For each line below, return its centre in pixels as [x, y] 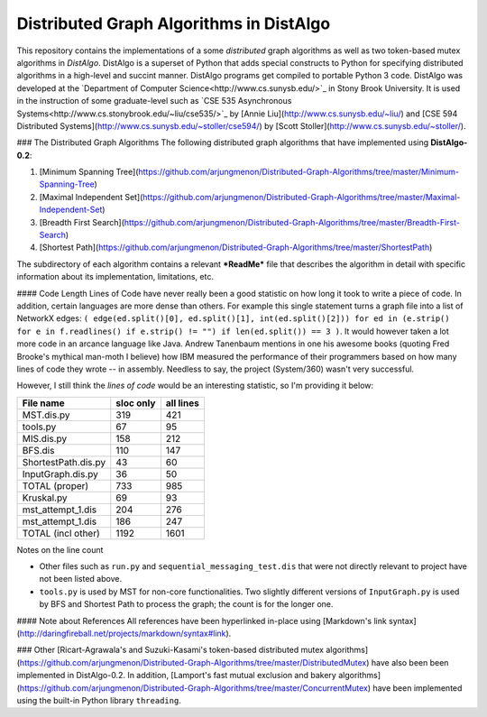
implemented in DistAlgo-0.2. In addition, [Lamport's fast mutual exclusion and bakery [177, 676]
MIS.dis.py [45, 438]
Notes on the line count [60, 549]
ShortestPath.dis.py [64, 462]
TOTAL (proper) [55, 485]
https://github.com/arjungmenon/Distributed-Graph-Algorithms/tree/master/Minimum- [299, 172]
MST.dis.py [46, 415]
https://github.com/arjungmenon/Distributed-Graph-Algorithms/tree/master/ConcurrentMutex [194, 688]
